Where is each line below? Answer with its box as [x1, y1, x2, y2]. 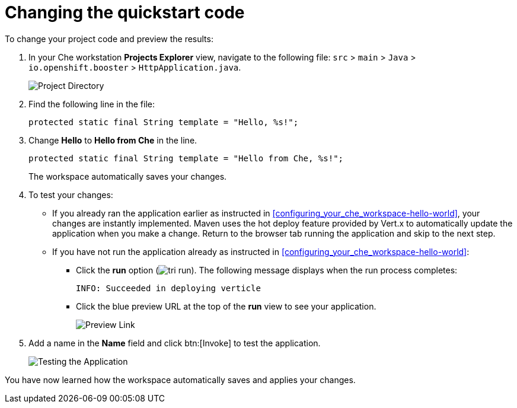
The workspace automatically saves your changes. [28, 171, 227, 181]
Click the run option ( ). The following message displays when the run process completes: [76, 264, 458, 275]
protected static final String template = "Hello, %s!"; [28, 117, 299, 127]
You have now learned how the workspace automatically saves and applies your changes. [5, 374, 356, 385]
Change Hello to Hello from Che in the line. [28, 135, 197, 145]
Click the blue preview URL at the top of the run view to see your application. [76, 301, 376, 311]
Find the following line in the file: [28, 98, 155, 109]
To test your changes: [28, 189, 113, 200]
